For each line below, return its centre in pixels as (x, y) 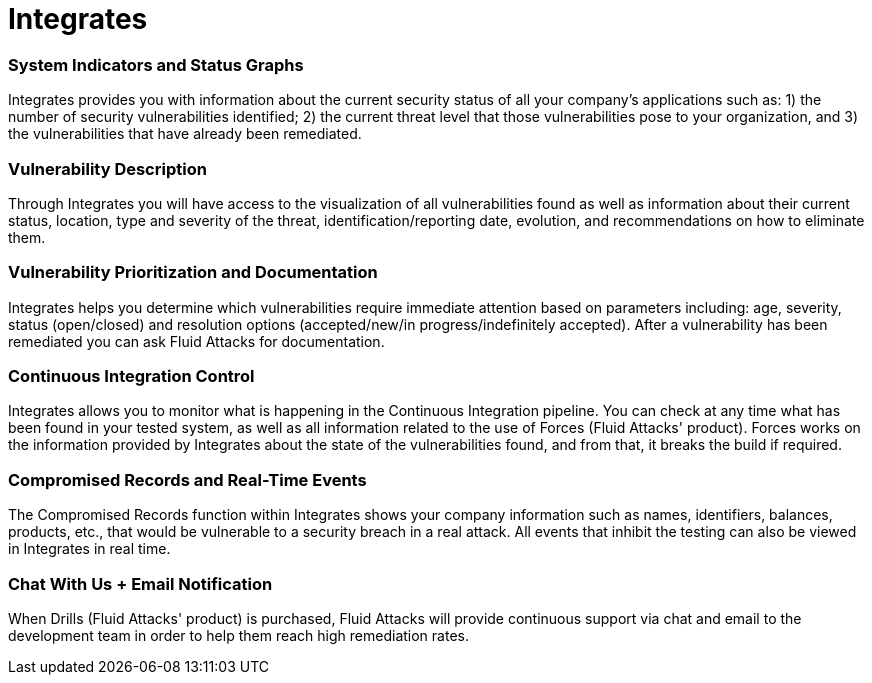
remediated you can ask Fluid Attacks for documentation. (196, 341)
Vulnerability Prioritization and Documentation (193, 272)
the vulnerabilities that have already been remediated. (185, 134)
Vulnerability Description (107, 168)
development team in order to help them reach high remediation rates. (238, 635)
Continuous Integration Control (131, 376)
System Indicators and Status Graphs (156, 64)
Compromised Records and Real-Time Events (187, 479)
